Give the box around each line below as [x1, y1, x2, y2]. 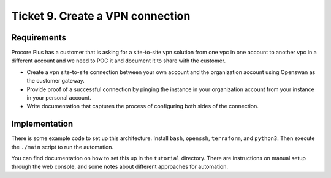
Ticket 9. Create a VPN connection [11, 9, 191, 23]
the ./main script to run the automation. [11, 143, 114, 150]
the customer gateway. [26, 77, 85, 84]
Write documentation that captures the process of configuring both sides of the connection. [26, 103, 259, 110]
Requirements [11, 32, 67, 43]
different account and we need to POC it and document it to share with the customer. [11, 57, 226, 64]
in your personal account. [26, 94, 91, 102]
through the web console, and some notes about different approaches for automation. [11, 163, 229, 171]
